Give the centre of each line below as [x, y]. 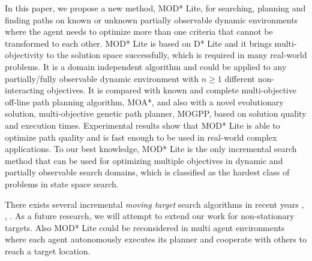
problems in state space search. [62, 183]
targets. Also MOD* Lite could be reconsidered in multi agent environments [145, 227]
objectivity [24, 55]
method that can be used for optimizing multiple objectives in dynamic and [144, 160]
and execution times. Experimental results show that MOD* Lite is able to [142, 125]
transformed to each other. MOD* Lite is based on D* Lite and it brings [138, 43]
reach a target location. [48, 251]
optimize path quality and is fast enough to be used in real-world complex [141, 137]
